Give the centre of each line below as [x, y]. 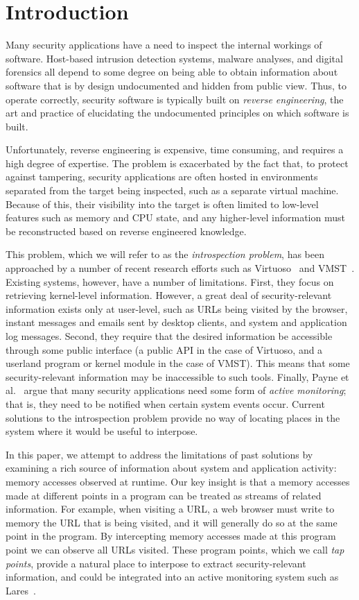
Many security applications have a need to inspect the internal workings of [164, 45]
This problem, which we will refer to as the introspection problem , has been [165, 254]
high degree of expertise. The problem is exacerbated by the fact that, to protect [177, 163]
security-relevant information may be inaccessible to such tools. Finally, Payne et [177, 376]
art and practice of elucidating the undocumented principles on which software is [177, 113]
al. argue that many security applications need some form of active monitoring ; [176, 390]
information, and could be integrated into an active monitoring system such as [172, 577]
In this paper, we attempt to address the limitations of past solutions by [159, 454]
